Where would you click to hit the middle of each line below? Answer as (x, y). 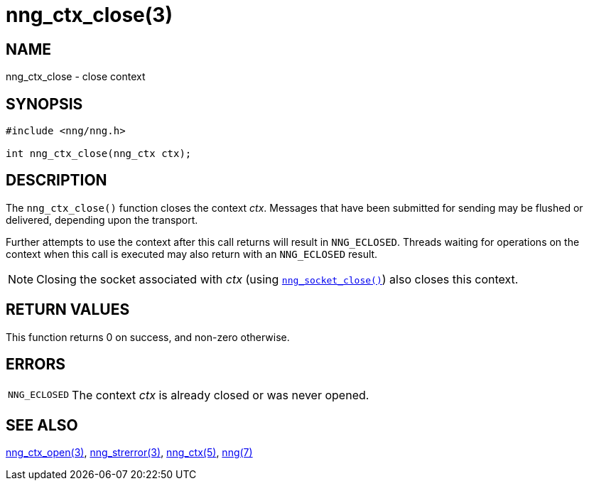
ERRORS (36, 364)
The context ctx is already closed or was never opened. (221, 395)
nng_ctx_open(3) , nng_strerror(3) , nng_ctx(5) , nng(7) (129, 453)
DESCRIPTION (56, 180)
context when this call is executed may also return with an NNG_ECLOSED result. (192, 254)
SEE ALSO (42, 425)
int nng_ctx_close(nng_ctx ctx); (99, 154)
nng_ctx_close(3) (89, 15)
